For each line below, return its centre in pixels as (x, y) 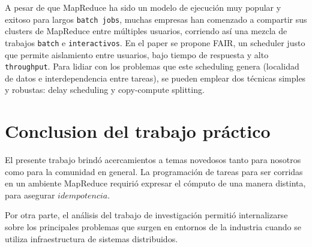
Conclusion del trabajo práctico (138, 131)
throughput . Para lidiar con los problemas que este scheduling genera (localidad (152, 66)
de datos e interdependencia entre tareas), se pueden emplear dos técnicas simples (155, 78)
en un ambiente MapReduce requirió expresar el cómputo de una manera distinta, (155, 183)
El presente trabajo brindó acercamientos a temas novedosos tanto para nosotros (153, 160)
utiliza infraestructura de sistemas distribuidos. (91, 238)
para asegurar (30, 195)
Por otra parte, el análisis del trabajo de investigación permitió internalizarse (146, 215)
